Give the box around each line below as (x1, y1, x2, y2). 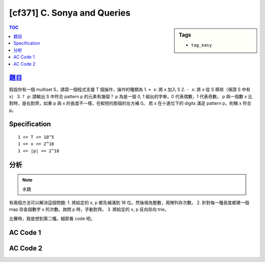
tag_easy (191, 42, 212, 48)
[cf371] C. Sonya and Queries (9, 7, 131, 18)
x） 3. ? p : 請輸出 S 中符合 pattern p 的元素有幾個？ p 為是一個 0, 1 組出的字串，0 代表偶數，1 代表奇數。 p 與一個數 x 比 (9, 93, 253, 99)
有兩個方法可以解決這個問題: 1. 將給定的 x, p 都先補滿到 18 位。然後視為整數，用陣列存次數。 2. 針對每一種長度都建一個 (9, 199, 250, 206)
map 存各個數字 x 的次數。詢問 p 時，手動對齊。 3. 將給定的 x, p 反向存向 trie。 (9, 207, 169, 212)
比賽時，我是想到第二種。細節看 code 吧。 (9, 215, 95, 221)
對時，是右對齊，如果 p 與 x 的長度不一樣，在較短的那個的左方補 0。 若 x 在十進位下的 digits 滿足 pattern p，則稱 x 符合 (9, 101, 252, 106)
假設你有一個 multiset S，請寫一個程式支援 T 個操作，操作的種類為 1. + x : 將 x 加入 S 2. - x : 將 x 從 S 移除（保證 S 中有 (9, 86, 251, 93)
